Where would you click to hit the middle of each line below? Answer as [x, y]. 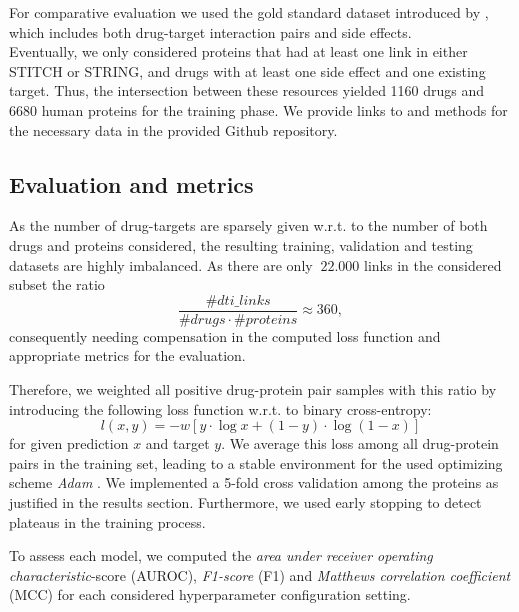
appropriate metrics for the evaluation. [127, 355]
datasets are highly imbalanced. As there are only [161, 264]
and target [177, 443]
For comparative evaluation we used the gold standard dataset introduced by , [249, 12]
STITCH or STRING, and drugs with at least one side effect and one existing [247, 70]
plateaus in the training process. [107, 521]
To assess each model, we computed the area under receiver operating [221, 555]
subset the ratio [57, 284]
